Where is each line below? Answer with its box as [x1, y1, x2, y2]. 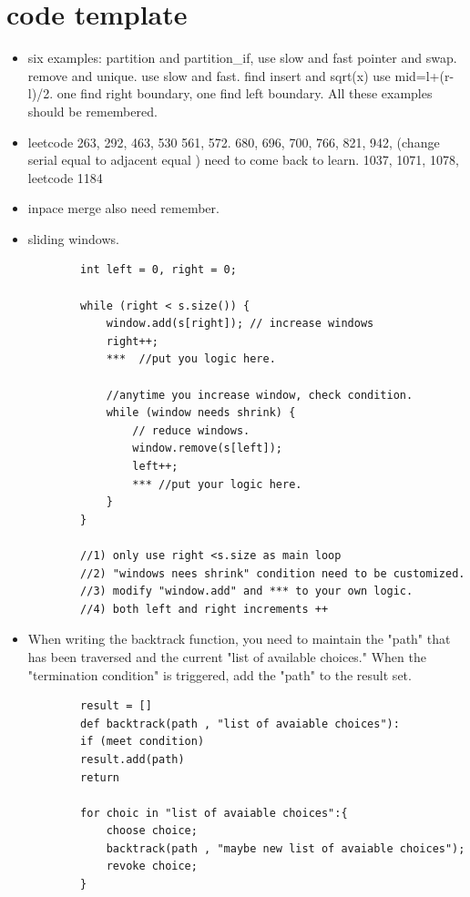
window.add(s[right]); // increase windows [106, 317, 374, 331]
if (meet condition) [80, 735, 205, 749]
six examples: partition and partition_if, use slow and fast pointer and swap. [27, 48, 457, 67]
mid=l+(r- [394, 66, 455, 85]
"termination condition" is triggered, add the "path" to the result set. [27, 665, 412, 684]
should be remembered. [27, 101, 158, 120]
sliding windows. [27, 229, 119, 248]
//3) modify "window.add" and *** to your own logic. [80, 585, 414, 598]
